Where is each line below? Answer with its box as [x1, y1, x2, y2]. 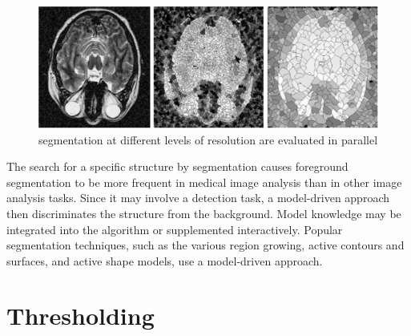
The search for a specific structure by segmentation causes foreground [6, 158, 349, 175]
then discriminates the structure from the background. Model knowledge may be [6, 204, 401, 221]
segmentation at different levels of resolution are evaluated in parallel [38, 131, 378, 148]
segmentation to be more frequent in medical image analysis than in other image [6, 173, 402, 190]
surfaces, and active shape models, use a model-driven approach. [6, 252, 323, 269]
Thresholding [6, 299, 155, 332]
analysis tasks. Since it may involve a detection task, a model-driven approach [6, 189, 390, 206]
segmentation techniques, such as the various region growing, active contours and [6, 237, 405, 253]
